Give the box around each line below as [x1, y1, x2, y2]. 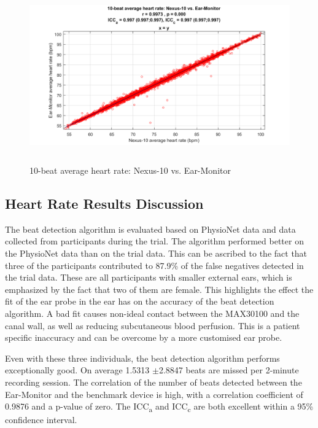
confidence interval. [5, 413, 77, 426]
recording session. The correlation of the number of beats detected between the [5, 375, 302, 388]
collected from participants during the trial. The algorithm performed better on [5, 235, 304, 247]
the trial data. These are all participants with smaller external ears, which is [5, 271, 292, 284]
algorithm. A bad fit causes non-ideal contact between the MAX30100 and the [5, 307, 300, 319]
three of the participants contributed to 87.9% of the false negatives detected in [5, 259, 304, 271]
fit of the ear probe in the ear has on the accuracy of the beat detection [5, 295, 274, 308]
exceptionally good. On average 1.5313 [5, 364, 150, 376]
